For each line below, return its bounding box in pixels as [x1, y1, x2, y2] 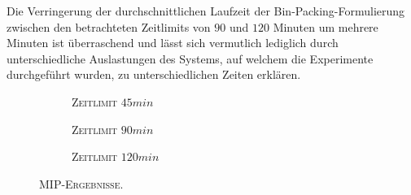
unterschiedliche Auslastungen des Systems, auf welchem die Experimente [7, 50, 374, 67]
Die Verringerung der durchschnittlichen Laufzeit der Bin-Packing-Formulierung [7, 2, 405, 19]
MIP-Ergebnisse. [39, 175, 124, 192]
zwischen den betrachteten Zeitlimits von [7, 18, 211, 35]
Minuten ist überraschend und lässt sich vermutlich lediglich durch [7, 34, 339, 51]
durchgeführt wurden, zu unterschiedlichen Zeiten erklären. [7, 66, 301, 83]
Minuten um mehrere [273, 18, 378, 35]
